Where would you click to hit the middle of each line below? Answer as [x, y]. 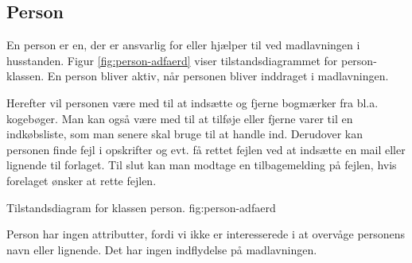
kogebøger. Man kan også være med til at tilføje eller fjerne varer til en [180, 118]
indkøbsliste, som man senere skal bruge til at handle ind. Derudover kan [185, 134]
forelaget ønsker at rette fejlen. [82, 180]
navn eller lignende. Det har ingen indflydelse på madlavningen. [162, 249]
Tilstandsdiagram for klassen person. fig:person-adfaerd [141, 207]
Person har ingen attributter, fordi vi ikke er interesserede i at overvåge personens [206, 234]
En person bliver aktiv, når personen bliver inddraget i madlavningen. [218, 76]
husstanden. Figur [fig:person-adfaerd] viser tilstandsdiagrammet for [172, 60]
